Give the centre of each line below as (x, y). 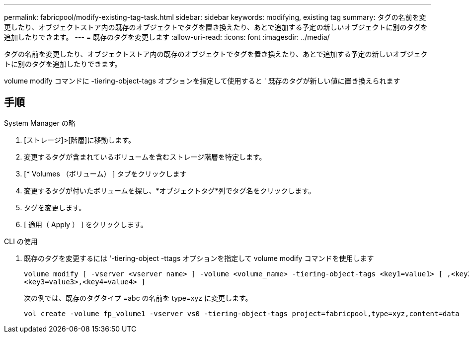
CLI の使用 (21, 241)
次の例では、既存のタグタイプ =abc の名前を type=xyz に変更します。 (138, 298)
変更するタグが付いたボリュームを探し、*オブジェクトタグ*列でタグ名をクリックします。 (170, 190)
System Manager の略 (40, 123)
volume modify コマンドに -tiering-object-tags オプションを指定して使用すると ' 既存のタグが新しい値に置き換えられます (202, 81)
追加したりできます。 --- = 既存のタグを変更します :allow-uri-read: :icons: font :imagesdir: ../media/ (167, 37)
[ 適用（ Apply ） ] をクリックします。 (86, 224)
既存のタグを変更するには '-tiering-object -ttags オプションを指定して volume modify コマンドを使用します (199, 258)
